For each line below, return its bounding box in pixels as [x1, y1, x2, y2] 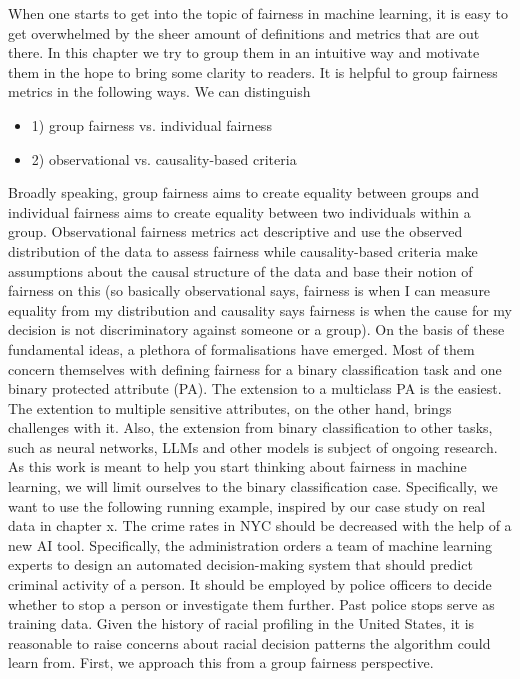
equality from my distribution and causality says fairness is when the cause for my [8, 299, 512, 320]
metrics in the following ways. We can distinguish [8, 81, 311, 102]
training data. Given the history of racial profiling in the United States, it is [8, 613, 475, 634]
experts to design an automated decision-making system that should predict [8, 554, 473, 575]
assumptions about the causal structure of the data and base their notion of [8, 260, 473, 281]
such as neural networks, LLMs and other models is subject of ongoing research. [8, 436, 498, 457]
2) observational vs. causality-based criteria [31, 148, 297, 169]
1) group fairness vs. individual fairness [31, 114, 272, 135]
